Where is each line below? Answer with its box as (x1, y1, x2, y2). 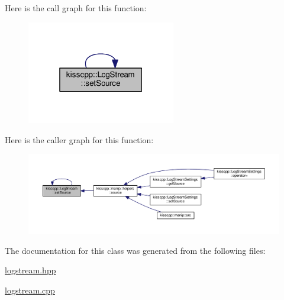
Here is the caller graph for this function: (5, 133, 154, 146)
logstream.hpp (5, 264, 56, 276)
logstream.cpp (5, 283, 55, 296)
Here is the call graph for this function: (5, 2, 147, 14)
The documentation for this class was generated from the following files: (5, 244, 266, 256)
